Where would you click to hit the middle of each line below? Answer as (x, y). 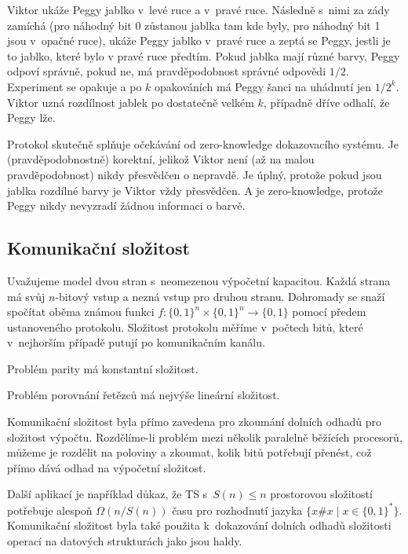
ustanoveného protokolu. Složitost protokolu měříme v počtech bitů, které (185, 327)
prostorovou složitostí (321, 494)
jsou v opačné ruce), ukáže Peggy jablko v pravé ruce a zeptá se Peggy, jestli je (199, 40)
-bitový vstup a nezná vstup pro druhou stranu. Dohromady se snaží (220, 296)
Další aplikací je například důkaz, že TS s (107, 494)
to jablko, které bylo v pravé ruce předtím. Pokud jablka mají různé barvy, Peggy (204, 55)
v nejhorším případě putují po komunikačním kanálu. (136, 342)
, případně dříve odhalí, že (326, 102)
